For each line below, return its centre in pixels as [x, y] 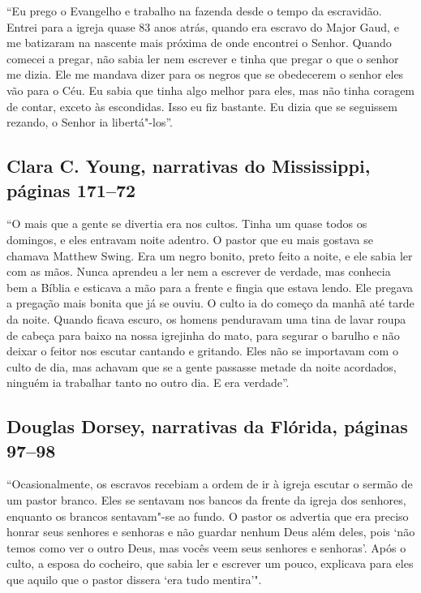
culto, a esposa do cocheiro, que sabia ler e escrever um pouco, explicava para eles [210, 563]
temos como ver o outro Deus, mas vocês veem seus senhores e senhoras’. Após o [206, 547]
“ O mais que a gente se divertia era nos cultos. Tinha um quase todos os [187, 223]
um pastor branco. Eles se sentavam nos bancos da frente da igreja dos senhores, [206, 500]
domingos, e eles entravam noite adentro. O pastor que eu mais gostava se [190, 239]
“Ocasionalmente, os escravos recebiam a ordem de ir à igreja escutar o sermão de [210, 484]
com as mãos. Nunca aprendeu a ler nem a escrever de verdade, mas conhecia [199, 271]
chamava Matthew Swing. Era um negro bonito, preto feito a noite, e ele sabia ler [210, 255]
